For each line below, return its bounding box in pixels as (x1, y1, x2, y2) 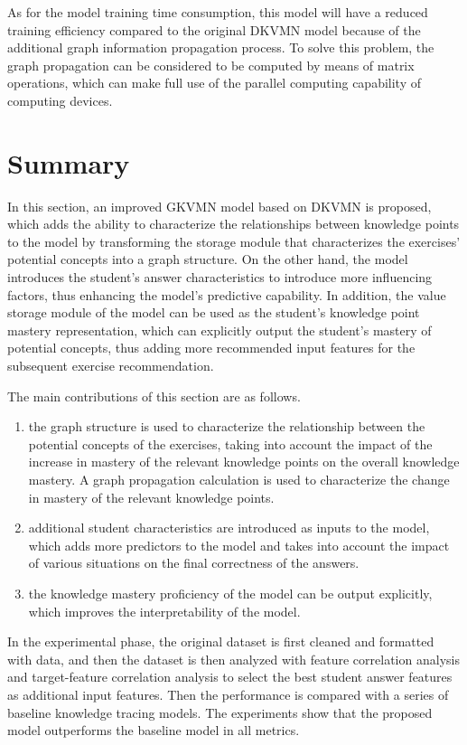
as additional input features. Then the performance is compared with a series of (7, 684, 449, 703)
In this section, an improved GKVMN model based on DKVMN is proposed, (7, 196, 432, 215)
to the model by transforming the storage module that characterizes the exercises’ (7, 231, 461, 250)
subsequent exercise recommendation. (7, 356, 214, 375)
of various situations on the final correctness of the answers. (28, 553, 360, 572)
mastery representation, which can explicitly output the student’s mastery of (7, 320, 432, 339)
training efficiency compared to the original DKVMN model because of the (7, 20, 421, 39)
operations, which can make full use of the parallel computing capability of (7, 73, 421, 92)
